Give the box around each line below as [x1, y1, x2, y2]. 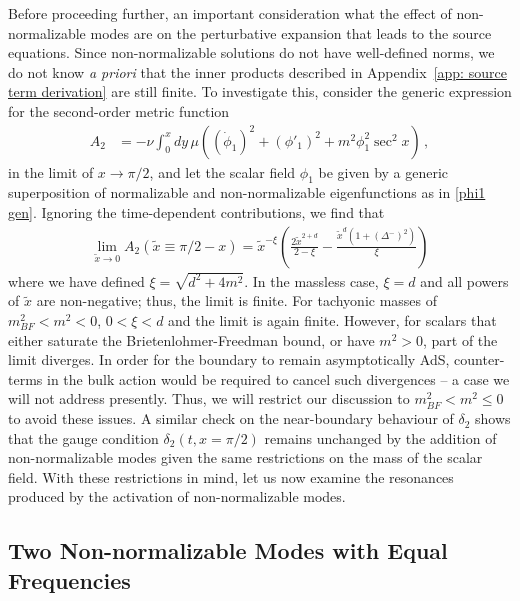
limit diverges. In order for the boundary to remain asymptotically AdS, [8, 349, 450, 370]
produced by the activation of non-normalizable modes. [8, 486, 346, 507]
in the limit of [8, 161, 94, 182]
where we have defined [8, 270, 145, 291]
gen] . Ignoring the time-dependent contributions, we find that [8, 201, 385, 222]
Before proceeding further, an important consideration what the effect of [8, 3, 452, 23]
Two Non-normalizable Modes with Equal [8, 535, 448, 566]
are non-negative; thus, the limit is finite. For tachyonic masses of [36, 290, 438, 311]
